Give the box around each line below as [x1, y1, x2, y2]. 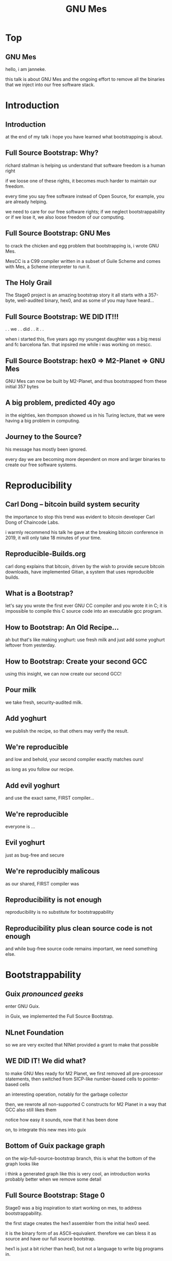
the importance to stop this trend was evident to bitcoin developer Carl [5, 513, 155, 520]
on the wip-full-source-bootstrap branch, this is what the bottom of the [5, 1155, 156, 1161]
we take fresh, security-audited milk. [5, 699, 83, 705]
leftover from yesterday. [5, 642, 56, 648]
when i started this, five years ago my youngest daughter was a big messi [5, 336, 161, 342]
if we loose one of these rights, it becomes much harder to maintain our [5, 177, 157, 184]
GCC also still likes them [5, 1107, 56, 1113]
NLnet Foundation [5, 1028, 64, 1037]
